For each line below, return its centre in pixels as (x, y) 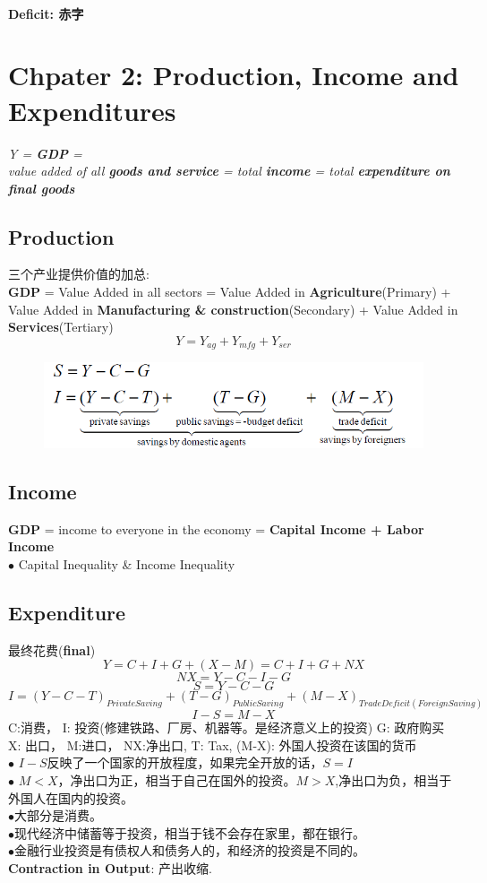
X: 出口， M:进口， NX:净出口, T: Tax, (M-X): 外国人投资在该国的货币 (213, 744)
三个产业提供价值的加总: (79, 274)
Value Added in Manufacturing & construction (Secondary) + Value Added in (233, 309)
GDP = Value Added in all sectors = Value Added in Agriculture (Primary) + (230, 292)
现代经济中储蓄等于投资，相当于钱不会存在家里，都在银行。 (190, 832)
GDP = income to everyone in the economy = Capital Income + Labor (216, 528)
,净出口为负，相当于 (393, 779)
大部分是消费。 (58, 815)
